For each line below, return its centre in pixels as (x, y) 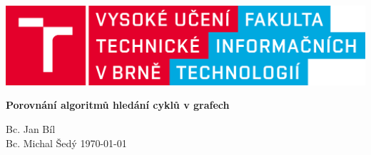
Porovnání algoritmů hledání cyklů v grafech (118, 105)
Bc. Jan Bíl (31, 128)
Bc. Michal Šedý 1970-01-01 (66, 143)
